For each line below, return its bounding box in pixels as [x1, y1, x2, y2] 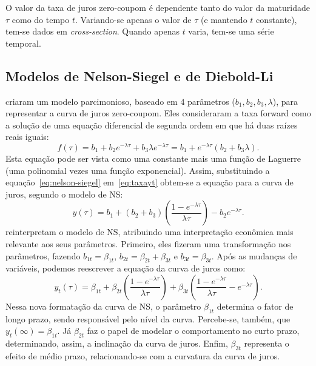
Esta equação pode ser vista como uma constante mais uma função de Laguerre [5, 152, 301, 165]
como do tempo [12, 13, 70, 25]
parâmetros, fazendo [5, 249, 81, 262]
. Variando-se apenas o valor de [75, 13, 192, 25]
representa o [244, 337, 289, 350]
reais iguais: [5, 130, 49, 143]
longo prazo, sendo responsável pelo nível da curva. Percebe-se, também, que [5, 312, 291, 325]
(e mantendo [201, 13, 247, 25]
